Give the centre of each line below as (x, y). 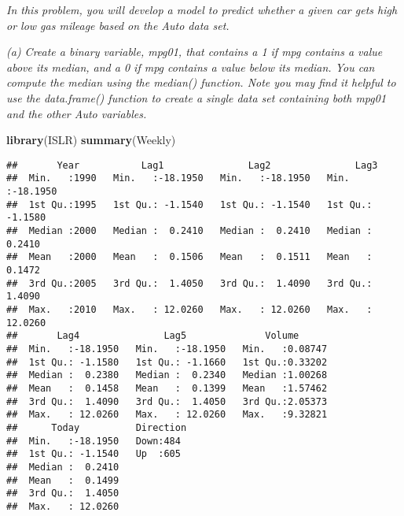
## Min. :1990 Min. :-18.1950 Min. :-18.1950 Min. (178, 178)
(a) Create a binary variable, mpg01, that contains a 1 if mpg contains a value (195, 52)
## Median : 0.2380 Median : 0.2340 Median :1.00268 (167, 375)
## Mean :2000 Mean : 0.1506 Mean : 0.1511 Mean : (189, 257)
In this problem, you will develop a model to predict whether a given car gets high (202, 9)
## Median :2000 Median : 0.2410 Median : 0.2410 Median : (189, 231)
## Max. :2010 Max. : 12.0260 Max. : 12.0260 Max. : (189, 309)
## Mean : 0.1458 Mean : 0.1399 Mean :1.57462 (167, 388)
